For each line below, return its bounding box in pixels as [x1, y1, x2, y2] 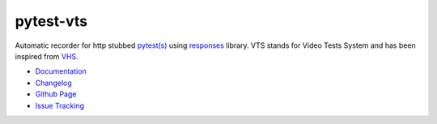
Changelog [35, 78, 72, 88]
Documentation [35, 66, 87, 76]
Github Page [35, 89, 77, 99]
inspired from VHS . [15, 51, 78, 61]
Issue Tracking [35, 100, 85, 110]
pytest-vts [15, 12, 88, 30]
